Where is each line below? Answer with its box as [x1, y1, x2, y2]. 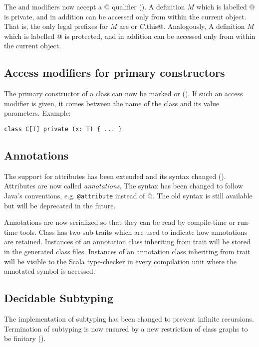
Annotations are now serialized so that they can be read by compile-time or [4, 217, 236, 227]
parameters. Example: [4, 108, 71, 118]
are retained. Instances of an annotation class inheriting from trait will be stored [4, 236, 251, 247]
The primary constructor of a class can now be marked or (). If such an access [4, 88, 243, 99]
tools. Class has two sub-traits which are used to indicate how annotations [19, 226, 248, 237]
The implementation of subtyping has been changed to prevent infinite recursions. [4, 314, 254, 324]
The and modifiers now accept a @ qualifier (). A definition [4, 1, 185, 11]
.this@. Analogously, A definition [144, 21, 245, 31]
